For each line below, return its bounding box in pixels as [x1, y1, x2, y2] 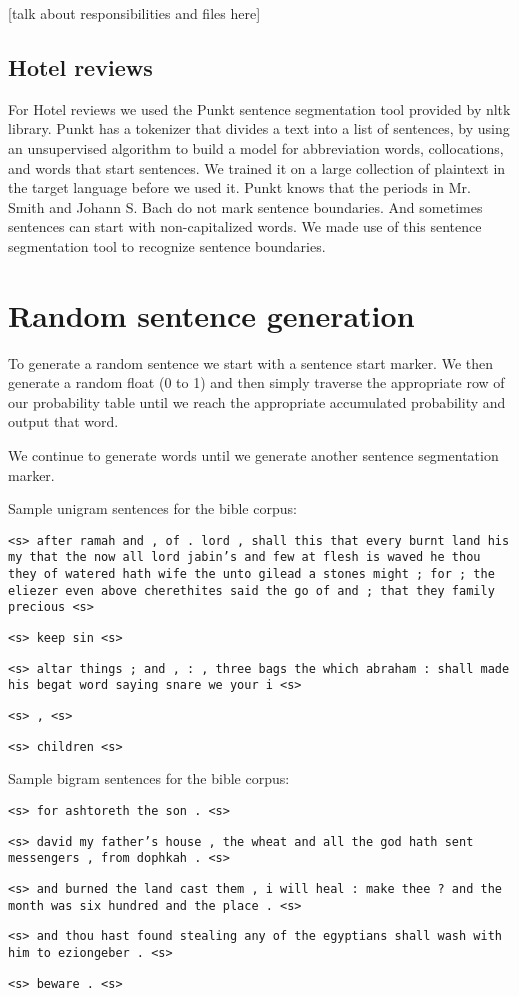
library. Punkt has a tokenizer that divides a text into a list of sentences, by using [8, 118, 510, 139]
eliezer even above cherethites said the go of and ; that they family [8, 583, 495, 598]
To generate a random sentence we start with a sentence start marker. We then [8, 352, 494, 373]
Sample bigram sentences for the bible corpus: [8, 768, 290, 789]
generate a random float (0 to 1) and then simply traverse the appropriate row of [8, 372, 505, 393]
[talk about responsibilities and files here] [8, 3, 261, 23]
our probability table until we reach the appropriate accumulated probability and [8, 391, 506, 412]
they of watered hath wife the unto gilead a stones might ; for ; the [8, 567, 495, 582]
